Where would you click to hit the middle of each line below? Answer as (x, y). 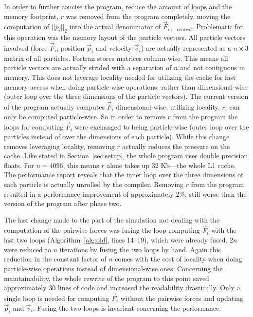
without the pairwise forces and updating (182, 298)
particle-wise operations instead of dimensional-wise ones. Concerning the (113, 268)
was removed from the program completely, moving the (148, 16)
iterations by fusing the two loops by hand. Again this (140, 249)
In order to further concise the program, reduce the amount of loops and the (118, 6)
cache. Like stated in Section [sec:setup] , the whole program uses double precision (126, 156)
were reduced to (27, 249)
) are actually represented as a (186, 48)
